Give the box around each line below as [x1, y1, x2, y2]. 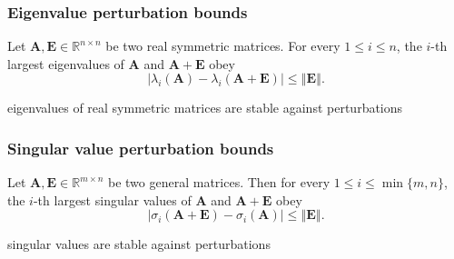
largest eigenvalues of [7, 54, 124, 73]
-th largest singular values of [33, 190, 192, 209]
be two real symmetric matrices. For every [105, 36, 340, 55]
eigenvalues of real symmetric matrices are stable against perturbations [7, 98, 403, 117]
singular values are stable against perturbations [7, 234, 271, 254]
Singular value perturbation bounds [7, 136, 274, 159]
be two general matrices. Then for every [108, 173, 331, 192]
